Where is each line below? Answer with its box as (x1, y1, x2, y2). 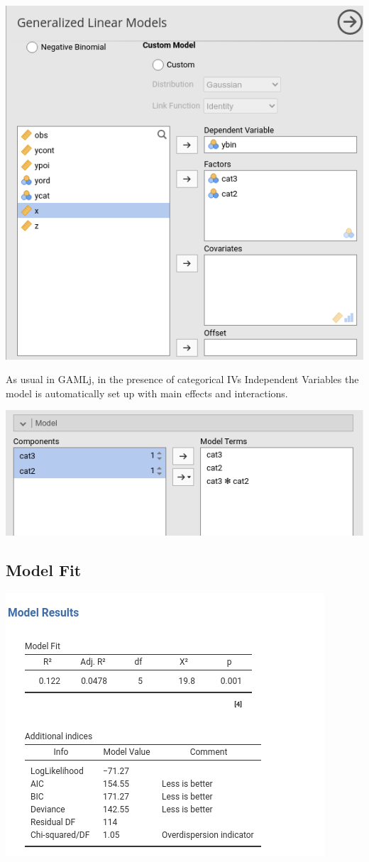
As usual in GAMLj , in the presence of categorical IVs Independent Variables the (6, 372, 359, 387)
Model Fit (6, 559, 82, 580)
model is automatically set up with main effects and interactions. (6, 385, 288, 400)
